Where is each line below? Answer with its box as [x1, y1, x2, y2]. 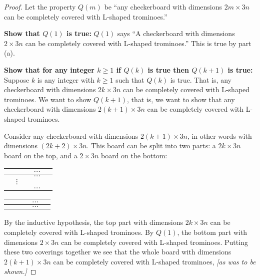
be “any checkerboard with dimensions [104, 2, 222, 12]
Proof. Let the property [4, 2, 76, 12]
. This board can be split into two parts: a [86, 140, 216, 151]
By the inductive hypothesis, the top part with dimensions [4, 217, 183, 227]
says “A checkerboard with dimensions [117, 28, 235, 39]
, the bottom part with [177, 226, 247, 237]
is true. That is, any [170, 74, 231, 85]
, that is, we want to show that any [127, 94, 235, 104]
